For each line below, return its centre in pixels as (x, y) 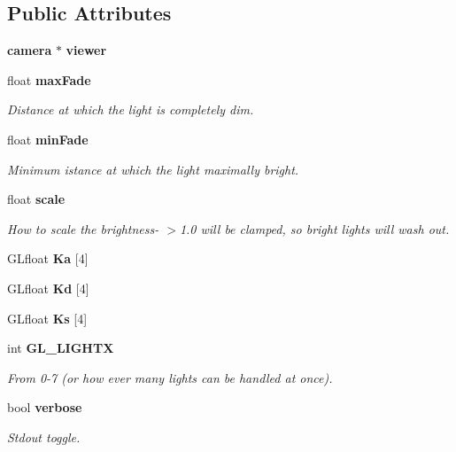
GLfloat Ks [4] (47, 318)
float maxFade (49, 79)
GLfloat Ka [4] (48, 258)
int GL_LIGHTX (61, 348)
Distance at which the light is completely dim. (131, 109)
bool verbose (45, 407)
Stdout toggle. (44, 436)
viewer (86, 50)
